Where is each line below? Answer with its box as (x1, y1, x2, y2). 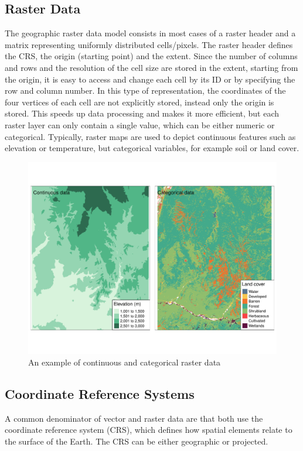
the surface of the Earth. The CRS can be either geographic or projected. (5, 435, 268, 447)
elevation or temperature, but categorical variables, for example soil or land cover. (5, 142, 299, 154)
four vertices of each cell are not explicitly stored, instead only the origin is (5, 95, 274, 108)
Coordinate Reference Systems (5, 384, 195, 402)
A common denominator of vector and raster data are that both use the (5, 412, 263, 424)
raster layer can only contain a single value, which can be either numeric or (5, 118, 275, 131)
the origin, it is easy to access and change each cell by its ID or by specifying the (5, 73, 295, 85)
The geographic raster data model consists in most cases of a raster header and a (5, 27, 296, 39)
